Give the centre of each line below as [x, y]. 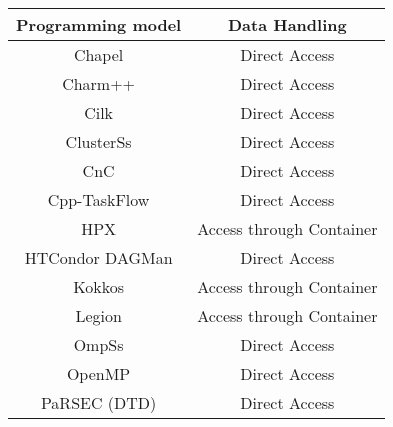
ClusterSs [98, 141]
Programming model [99, 24]
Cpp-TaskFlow [98, 199]
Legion [98, 315]
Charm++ [99, 83]
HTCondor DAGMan [98, 257]
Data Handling [287, 24]
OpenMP [98, 373]
